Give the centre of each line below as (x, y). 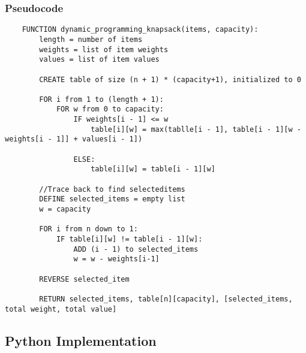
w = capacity (65, 209)
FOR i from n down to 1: (88, 229)
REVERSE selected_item (84, 279)
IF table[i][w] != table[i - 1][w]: (129, 239)
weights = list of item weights (104, 49)
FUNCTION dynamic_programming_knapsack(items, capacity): (140, 30)
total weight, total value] (61, 309)
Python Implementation (81, 340)
